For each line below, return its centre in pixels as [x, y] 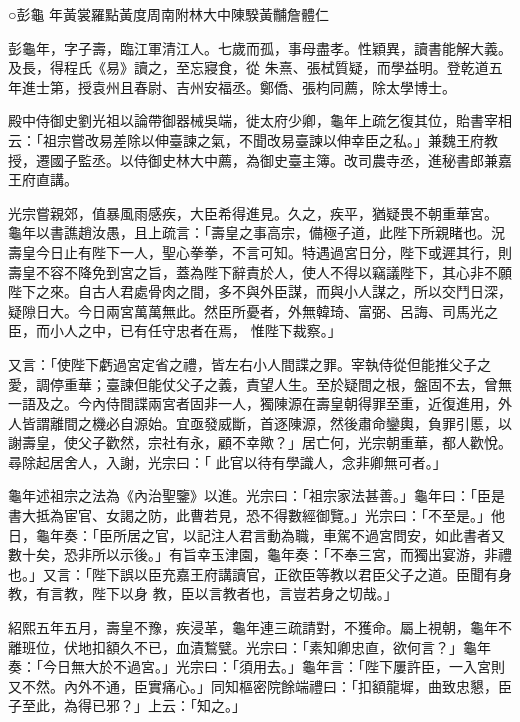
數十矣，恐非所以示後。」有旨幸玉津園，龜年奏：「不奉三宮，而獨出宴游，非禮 [260, 554]
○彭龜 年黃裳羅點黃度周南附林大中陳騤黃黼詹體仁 [169, 14]
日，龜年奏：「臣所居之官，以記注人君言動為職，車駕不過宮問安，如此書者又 [256, 534]
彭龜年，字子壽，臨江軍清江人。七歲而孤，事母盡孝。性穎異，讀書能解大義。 [260, 47]
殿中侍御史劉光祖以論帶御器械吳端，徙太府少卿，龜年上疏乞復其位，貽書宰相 [260, 120]
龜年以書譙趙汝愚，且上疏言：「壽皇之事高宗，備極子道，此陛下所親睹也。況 [256, 232]
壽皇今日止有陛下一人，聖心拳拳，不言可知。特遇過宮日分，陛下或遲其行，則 [260, 251]
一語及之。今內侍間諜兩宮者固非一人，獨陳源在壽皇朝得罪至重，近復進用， [253, 403]
